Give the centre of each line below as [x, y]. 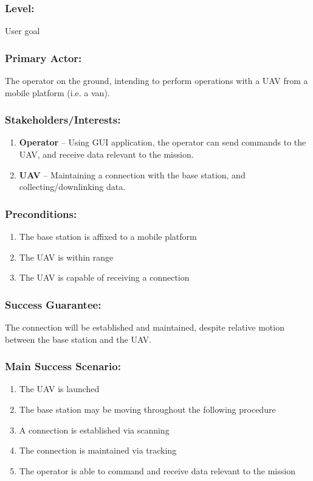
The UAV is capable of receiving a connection [104, 277]
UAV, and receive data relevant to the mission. [106, 154]
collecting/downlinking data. [72, 187]
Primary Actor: [43, 58]
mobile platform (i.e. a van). [57, 92]
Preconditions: [41, 213]
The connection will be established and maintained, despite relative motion [145, 327]
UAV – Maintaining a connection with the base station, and [132, 174]
